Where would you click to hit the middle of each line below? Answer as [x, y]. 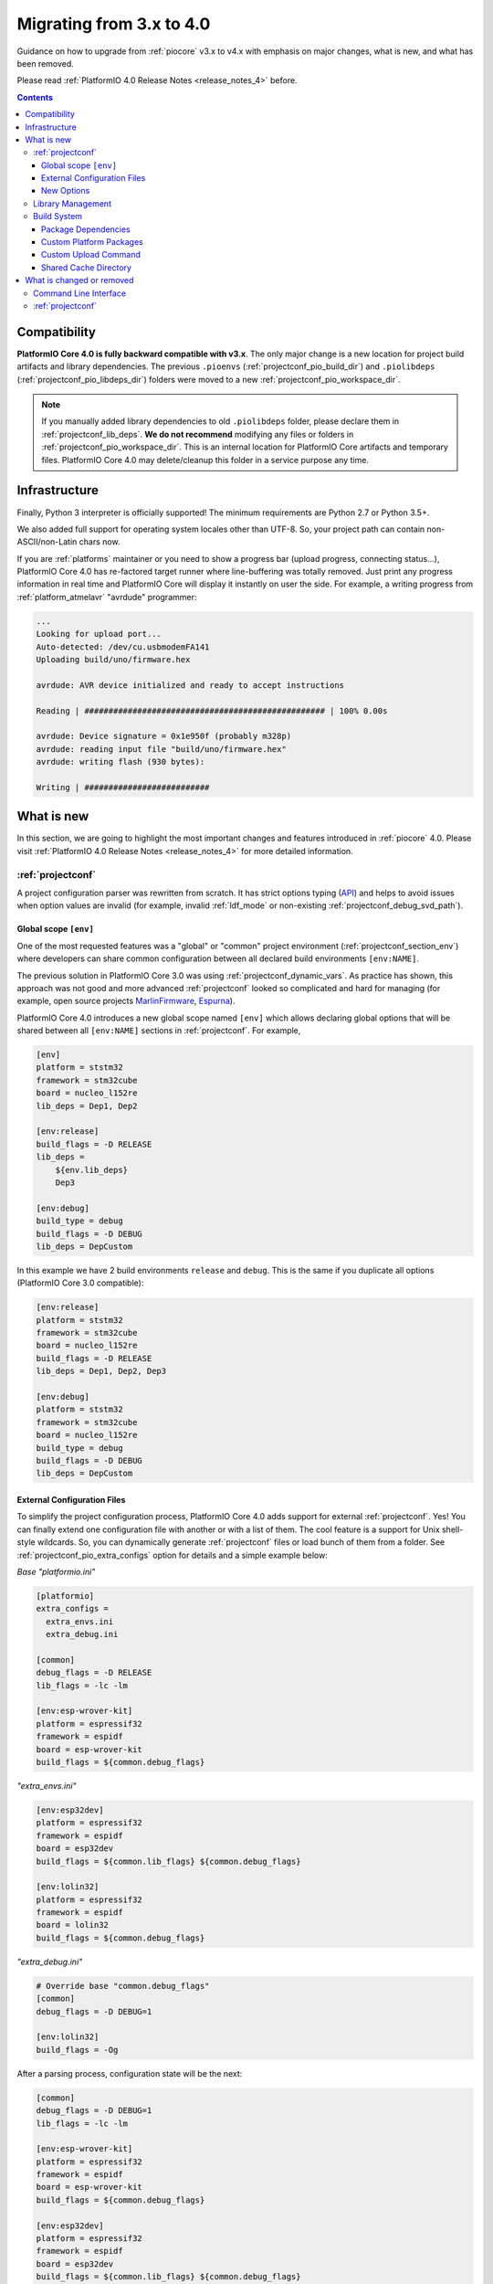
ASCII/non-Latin [47, 542]
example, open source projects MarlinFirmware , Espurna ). [126, 1001]
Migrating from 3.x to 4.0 [114, 24]
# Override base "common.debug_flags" [123, 1986]
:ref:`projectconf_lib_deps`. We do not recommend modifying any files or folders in [198, 434]
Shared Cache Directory [87, 267]
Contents [35, 97]
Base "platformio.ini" [56, 1571]
